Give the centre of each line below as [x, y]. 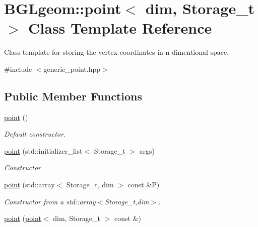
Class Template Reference [120, 28]
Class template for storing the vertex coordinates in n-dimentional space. [117, 52]
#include [18, 69]
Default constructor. [35, 134]
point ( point [23, 218]
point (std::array [29, 185]
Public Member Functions [73, 96]
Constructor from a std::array [50, 201]
